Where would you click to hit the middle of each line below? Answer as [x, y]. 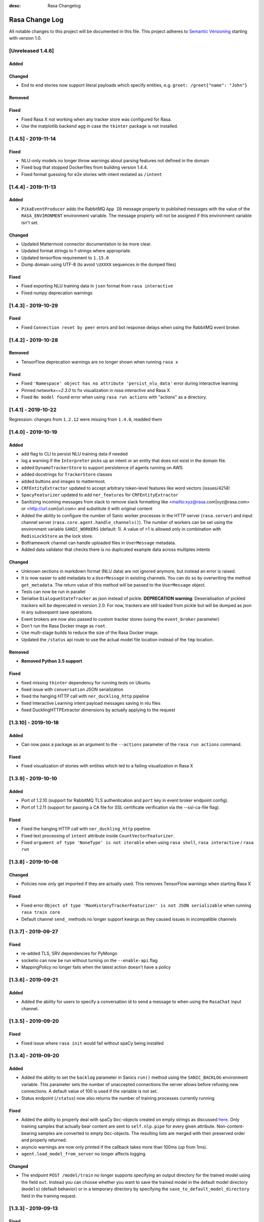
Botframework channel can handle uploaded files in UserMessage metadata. [99, 543]
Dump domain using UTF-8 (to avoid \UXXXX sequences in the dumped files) [99, 264]
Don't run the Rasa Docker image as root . [64, 626]
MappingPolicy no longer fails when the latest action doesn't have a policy [96, 967]
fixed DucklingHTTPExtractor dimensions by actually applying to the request [98, 710]
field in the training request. [49, 1196]
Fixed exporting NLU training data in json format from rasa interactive [97, 286]
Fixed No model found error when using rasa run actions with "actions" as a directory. [114, 397]
